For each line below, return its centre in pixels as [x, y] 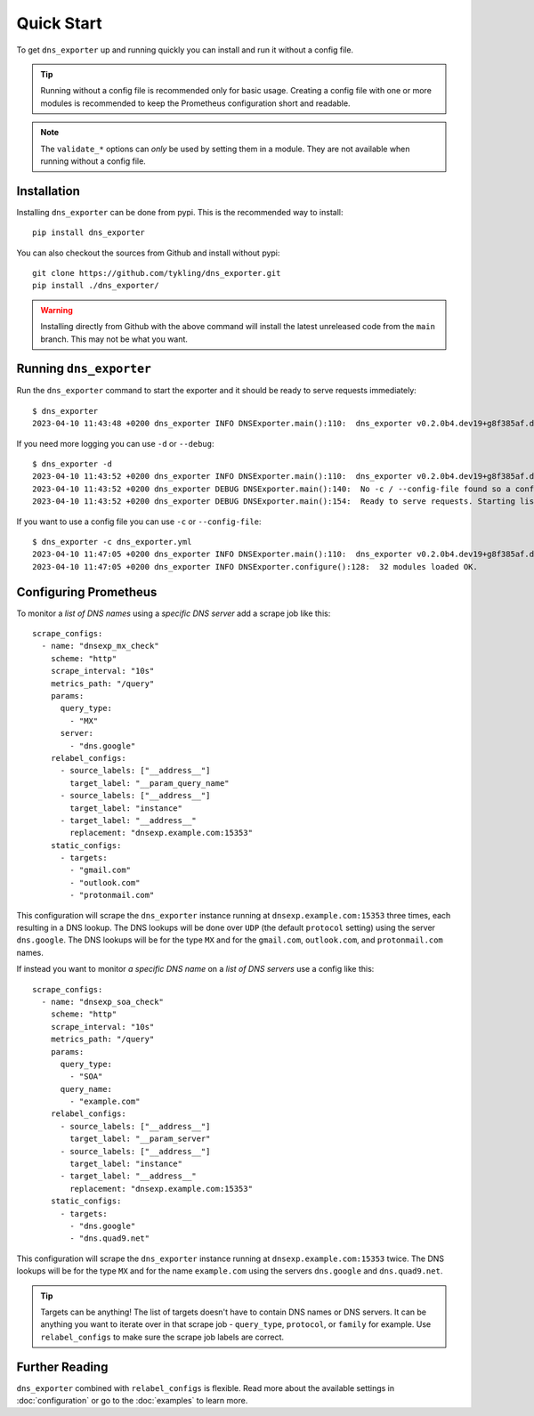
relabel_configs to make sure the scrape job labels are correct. [162, 1337]
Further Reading [62, 1367]
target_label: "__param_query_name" [150, 783]
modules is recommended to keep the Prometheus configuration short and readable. [195, 103]
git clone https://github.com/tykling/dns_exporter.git [157, 273]
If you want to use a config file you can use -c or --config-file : [139, 522]
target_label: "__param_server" [140, 1139]
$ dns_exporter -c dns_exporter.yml [112, 542]
